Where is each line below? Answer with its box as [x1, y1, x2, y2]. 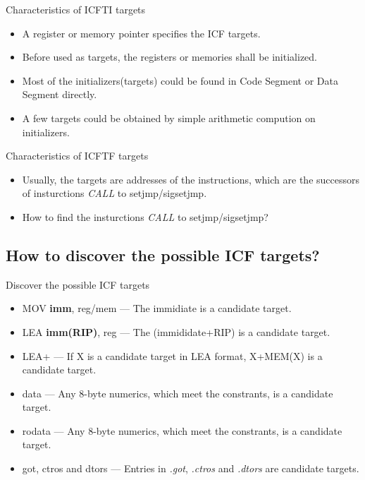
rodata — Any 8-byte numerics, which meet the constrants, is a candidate [22, 423, 342, 438]
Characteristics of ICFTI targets [6, 2, 146, 16]
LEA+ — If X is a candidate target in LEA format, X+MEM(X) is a [22, 348, 323, 363]
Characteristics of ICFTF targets [6, 148, 149, 163]
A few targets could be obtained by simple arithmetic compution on [22, 110, 316, 125]
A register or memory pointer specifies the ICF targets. [22, 25, 261, 40]
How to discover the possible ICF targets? [6, 244, 320, 265]
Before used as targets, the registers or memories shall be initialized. [22, 49, 317, 64]
